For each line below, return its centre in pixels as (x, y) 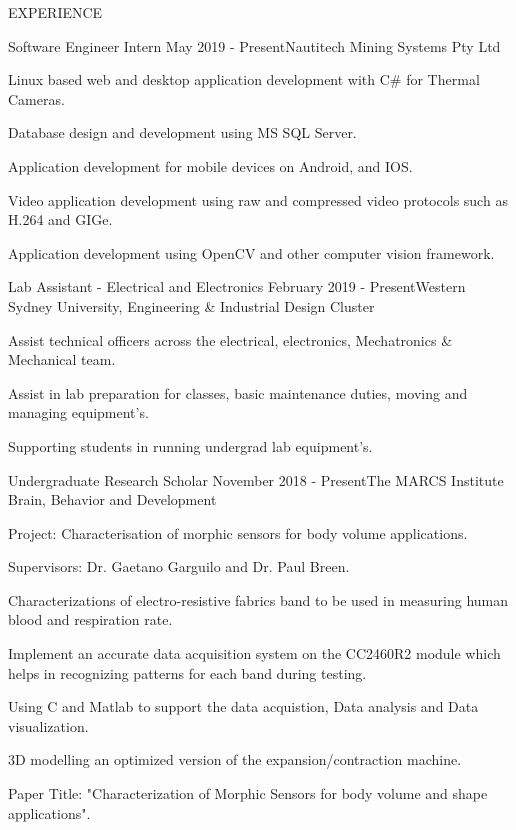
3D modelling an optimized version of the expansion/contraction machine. (235, 759)
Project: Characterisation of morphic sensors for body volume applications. (238, 532)
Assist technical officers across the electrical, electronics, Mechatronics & (230, 339)
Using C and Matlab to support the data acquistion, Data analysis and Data (243, 706)
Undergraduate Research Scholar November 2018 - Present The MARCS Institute (256, 479)
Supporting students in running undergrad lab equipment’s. (190, 445)
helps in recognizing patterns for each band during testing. (187, 672)
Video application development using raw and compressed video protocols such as (258, 199)
